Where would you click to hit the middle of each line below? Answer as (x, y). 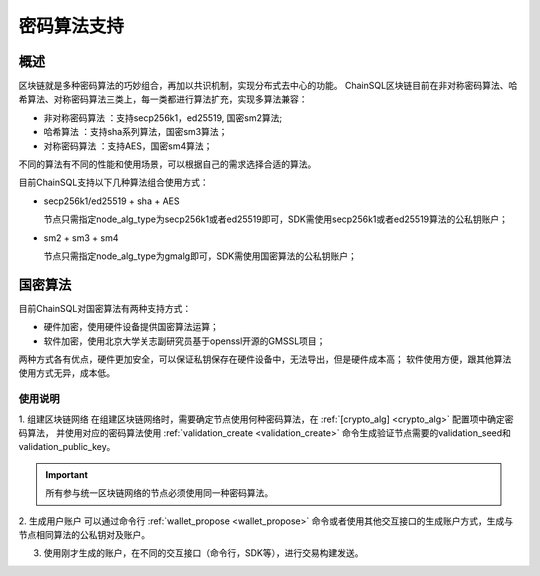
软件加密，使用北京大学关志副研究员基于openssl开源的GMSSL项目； (184, 341)
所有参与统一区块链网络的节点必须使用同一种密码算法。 (159, 493)
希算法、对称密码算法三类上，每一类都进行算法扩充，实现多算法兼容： (163, 99)
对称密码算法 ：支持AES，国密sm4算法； (128, 146)
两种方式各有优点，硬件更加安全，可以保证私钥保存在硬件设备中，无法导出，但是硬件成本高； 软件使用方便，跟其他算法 (265, 359)
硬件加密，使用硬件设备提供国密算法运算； (131, 327)
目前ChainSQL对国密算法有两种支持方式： (105, 308)
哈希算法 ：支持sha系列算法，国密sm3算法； (135, 132)
